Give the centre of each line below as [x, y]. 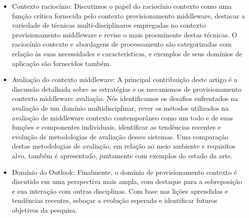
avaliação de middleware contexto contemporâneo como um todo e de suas [122, 117]
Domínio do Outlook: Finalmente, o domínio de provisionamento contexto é [124, 172]
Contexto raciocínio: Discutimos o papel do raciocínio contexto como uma [122, 6]
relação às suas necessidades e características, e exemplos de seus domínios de [127, 53]
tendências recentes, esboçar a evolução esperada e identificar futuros [115, 200]
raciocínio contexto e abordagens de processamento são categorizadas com [122, 44]
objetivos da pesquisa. [44, 210]
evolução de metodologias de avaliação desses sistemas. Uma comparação [120, 136]
